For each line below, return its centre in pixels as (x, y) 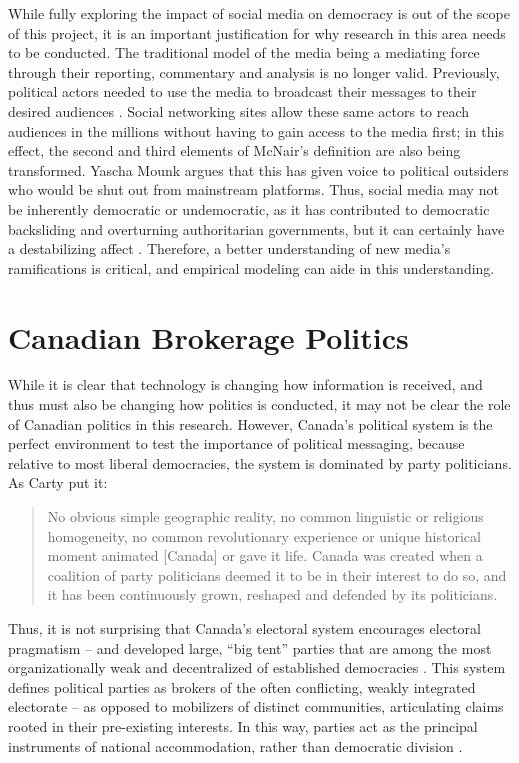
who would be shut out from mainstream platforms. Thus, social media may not (253, 189)
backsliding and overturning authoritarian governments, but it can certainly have (256, 228)
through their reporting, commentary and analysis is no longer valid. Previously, (254, 71)
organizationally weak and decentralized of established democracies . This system (257, 667)
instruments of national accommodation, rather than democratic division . (235, 745)
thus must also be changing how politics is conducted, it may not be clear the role (259, 404)
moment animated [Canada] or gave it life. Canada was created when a (265, 555)
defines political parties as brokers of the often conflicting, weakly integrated (242, 686)
